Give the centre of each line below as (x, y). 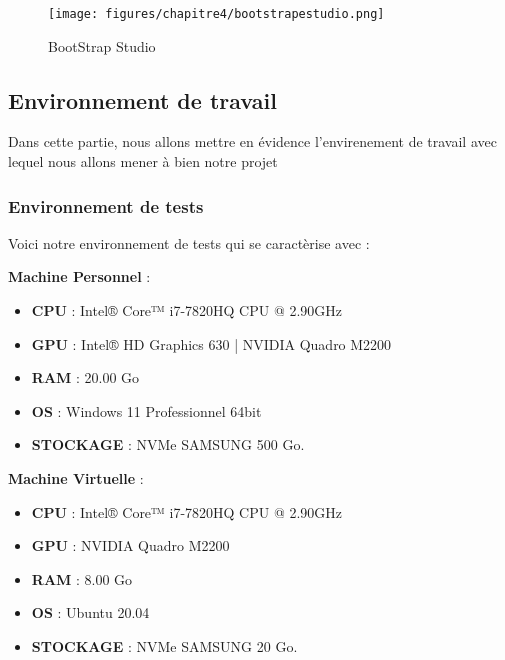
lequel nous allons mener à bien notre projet (143, 161)
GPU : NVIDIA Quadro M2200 (130, 545)
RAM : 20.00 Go (85, 377)
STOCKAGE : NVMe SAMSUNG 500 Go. (168, 444)
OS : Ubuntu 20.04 (90, 612)
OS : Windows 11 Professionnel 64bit (146, 410)
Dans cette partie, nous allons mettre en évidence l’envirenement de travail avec (252, 141)
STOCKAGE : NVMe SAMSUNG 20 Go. (164, 645)
